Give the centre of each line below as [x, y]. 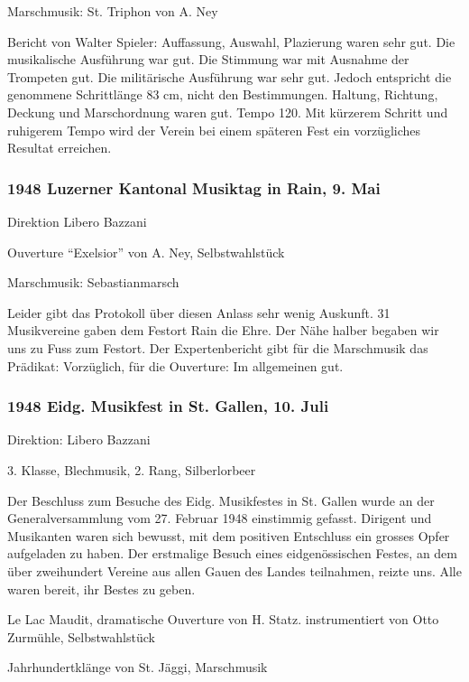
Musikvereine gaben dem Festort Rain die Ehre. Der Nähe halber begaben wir [223, 330]
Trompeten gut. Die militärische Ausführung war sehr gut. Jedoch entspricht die [230, 76]
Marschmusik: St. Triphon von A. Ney [113, 11]
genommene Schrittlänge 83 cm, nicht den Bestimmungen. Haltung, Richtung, [223, 94]
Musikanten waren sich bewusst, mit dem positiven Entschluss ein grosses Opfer [229, 535]
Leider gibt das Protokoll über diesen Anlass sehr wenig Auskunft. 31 [199, 312]
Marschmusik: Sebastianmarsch [93, 282]
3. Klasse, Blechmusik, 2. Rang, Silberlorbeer [132, 469]
